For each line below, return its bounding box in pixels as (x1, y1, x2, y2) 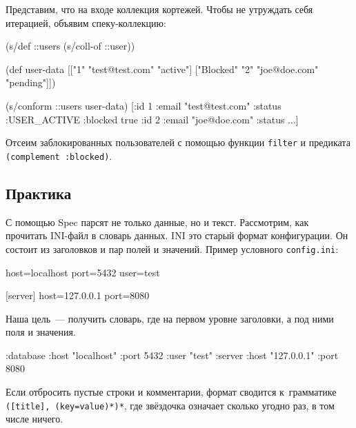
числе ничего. (6, 411, 63, 426)
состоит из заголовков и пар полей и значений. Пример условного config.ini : (6, 241, 339, 256)
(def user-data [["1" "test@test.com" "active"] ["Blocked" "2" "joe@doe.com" (6, 61, 319, 76)
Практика (6, 182, 72, 203)
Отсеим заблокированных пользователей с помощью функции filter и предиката (6, 135, 350, 150)
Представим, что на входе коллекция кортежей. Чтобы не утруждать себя (6, 2, 313, 16)
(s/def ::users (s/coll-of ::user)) (6, 39, 135, 53)
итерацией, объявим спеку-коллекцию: (6, 15, 166, 30)
